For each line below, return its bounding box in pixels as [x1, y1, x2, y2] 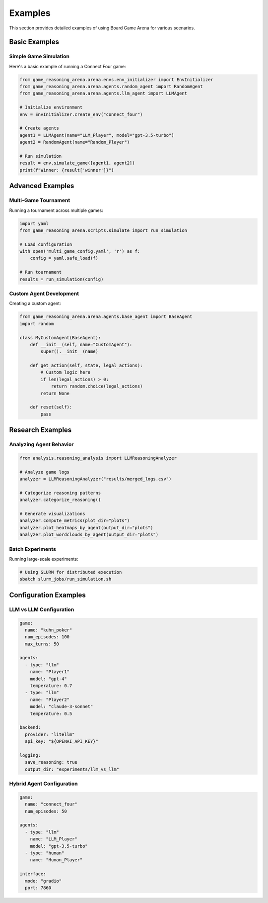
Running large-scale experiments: [9, 556, 78, 562]
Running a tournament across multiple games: [9, 207, 104, 213]
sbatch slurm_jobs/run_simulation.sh [19, 576, 112, 582]
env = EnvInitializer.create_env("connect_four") [19, 111, 143, 117]
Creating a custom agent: [9, 301, 62, 306]
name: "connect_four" [25, 802, 78, 807]
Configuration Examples [9, 591, 86, 599]
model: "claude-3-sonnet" [30, 704, 93, 709]
